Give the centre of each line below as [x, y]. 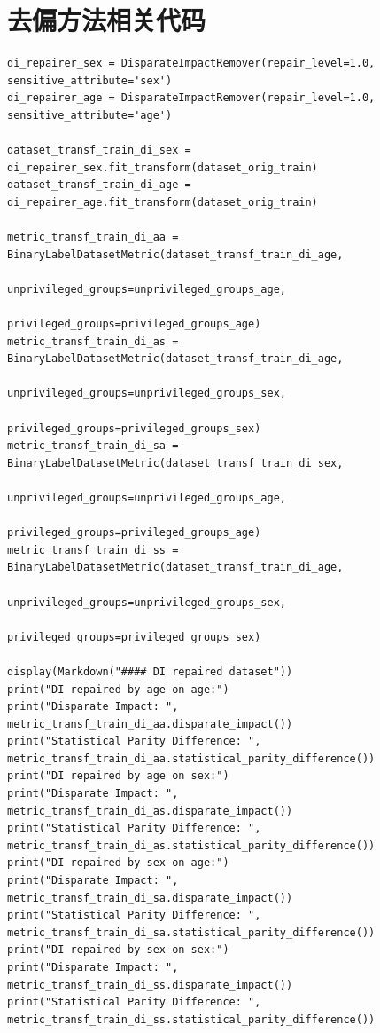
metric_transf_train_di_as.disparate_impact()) [150, 811]
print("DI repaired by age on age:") [118, 689]
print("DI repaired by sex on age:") [118, 863]
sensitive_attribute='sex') [90, 80]
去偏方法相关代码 [107, 20]
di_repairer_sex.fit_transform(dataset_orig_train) [163, 167]
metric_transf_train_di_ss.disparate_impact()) [150, 985]
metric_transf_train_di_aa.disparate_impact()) [150, 724]
